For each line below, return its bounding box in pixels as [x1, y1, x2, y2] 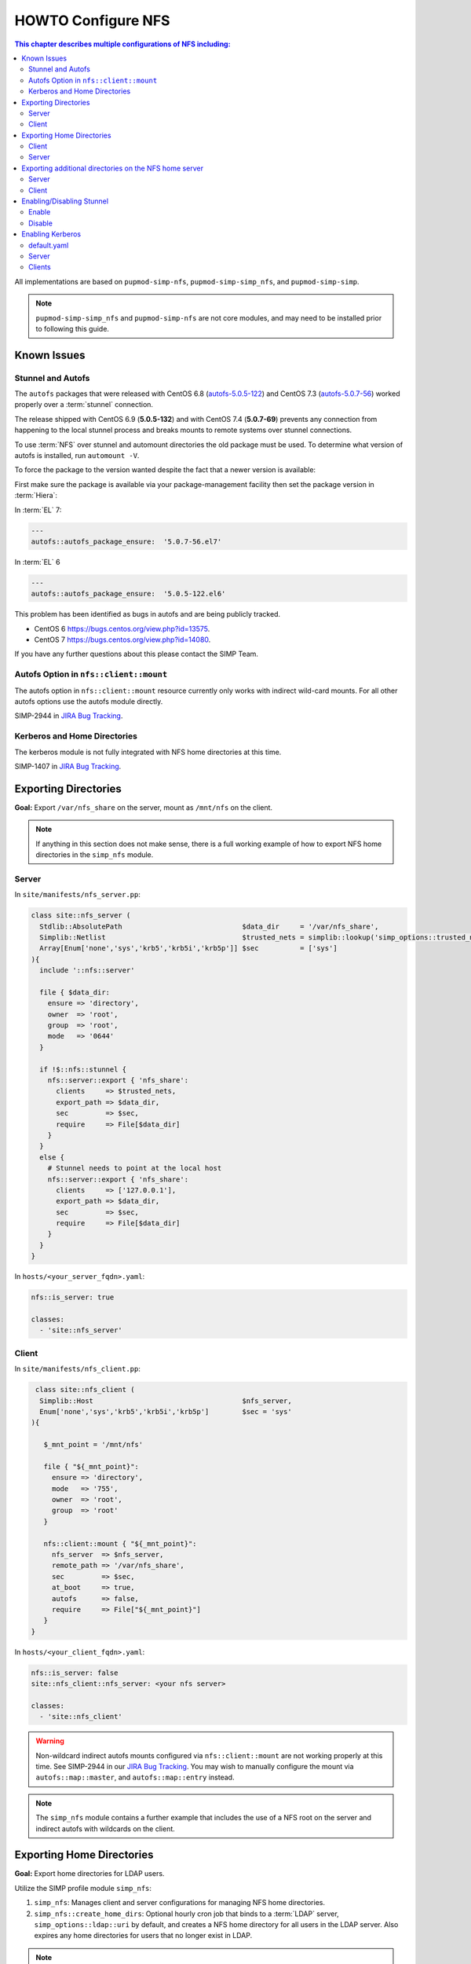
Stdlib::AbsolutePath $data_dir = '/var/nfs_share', [39, 922, 379, 931]
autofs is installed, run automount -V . [14, 451, 140, 460]
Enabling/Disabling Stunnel [21, 196, 109, 206]
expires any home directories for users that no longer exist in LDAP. [34, 1931, 253, 1940]
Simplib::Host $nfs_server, [39, 1396, 292, 1405]
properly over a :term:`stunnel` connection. [14, 400, 153, 409]
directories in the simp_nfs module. [35, 850, 154, 859]
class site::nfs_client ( [35, 1385, 135, 1394]
